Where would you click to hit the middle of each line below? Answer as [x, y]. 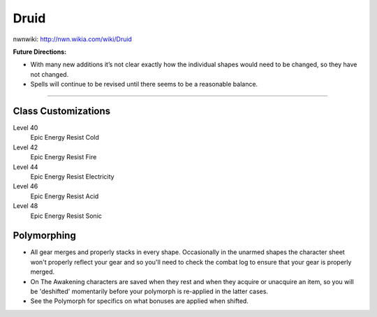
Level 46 [25, 186]
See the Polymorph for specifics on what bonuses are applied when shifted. [140, 301]
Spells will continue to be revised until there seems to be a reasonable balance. [144, 84]
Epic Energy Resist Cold [65, 138]
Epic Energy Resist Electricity [72, 176]
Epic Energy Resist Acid [65, 196]
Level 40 [25, 128]
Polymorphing [44, 236]
